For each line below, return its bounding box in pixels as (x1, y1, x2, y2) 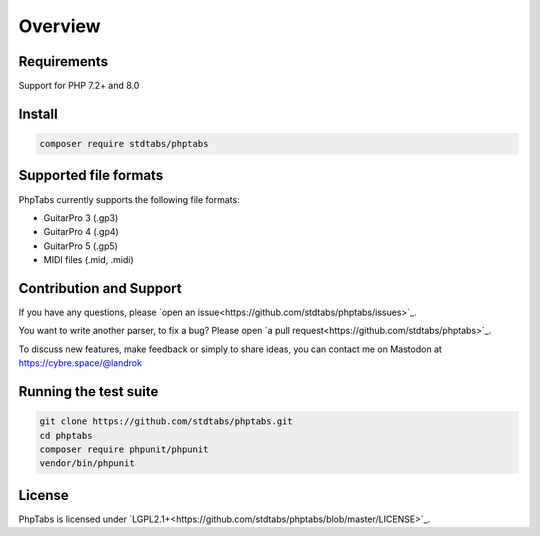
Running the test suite (18, 383, 159, 400)
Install (18, 105, 59, 122)
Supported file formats (18, 167, 164, 184)
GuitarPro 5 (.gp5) (43, 240, 119, 252)
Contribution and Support (18, 280, 182, 297)
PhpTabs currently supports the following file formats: (18, 193, 240, 205)
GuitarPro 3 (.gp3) (43, 211, 119, 224)
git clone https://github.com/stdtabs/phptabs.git (39, 416, 294, 427)
